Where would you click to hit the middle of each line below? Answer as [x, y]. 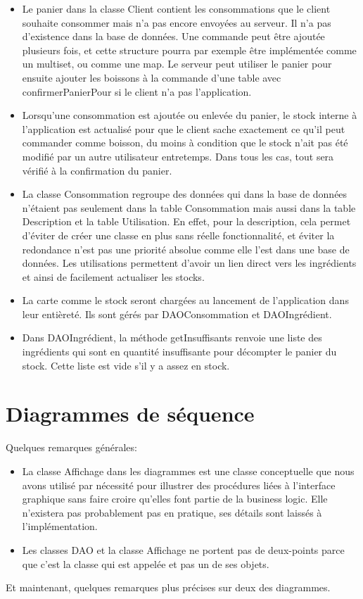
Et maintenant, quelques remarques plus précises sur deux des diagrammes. [168, 587]
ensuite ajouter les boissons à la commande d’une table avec [152, 77]
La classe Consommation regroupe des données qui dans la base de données [185, 194]
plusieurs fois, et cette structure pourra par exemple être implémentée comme [189, 50]
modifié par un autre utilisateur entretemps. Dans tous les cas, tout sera [178, 156]
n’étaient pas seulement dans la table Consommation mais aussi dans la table [189, 207]
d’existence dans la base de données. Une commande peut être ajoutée [173, 36]
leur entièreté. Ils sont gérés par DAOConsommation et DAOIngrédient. [177, 314]
